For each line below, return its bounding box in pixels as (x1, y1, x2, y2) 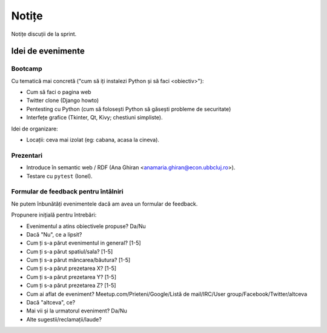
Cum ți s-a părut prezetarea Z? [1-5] (26, 282, 116, 289)
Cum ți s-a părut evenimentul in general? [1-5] (26, 240, 142, 247)
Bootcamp (11, 64, 42, 73)
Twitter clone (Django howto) (26, 97, 99, 104)
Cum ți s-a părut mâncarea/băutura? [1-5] (26, 257, 131, 264)
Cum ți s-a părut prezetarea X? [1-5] (26, 264, 117, 272)
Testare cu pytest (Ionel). (26, 172, 93, 180)
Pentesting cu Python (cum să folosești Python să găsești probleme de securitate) (26, 105, 231, 112)
